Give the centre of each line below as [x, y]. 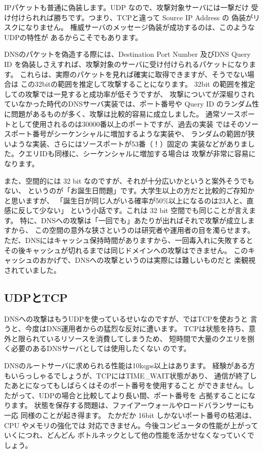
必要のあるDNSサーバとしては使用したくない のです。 [101, 348]
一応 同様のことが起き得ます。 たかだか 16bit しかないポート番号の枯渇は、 [130, 415]
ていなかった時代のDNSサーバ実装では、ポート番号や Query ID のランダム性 [132, 104]
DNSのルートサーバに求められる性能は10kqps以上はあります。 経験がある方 [130, 365]
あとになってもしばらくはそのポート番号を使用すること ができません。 [129, 385]
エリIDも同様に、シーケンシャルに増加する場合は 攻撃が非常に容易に [140, 153]
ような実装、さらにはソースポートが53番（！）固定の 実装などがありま [129, 143]
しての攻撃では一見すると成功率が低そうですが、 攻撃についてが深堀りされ [129, 94]
